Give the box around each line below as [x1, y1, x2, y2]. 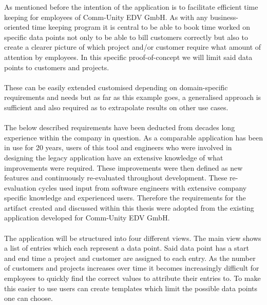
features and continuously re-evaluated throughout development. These [4, 172, 227, 183]
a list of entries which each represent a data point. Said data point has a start [4, 242, 249, 253]
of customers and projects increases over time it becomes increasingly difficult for [4, 262, 259, 273]
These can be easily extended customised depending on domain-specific [4, 82, 228, 92]
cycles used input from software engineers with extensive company [39, 182, 247, 193]
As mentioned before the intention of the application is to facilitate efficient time [4, 2, 258, 12]
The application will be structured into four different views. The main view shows [4, 232, 261, 243]
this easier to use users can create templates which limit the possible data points [4, 282, 258, 293]
